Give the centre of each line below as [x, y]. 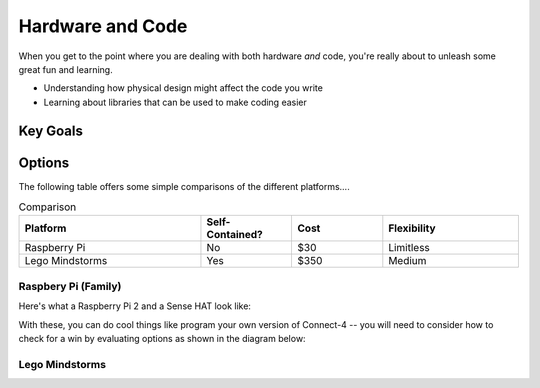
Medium [407, 261]
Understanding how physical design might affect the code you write [183, 88]
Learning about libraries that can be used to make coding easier [175, 102]
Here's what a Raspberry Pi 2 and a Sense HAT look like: [135, 306]
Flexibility [412, 228]
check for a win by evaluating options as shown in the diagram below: [162, 338]
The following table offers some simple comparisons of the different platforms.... [184, 186]
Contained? [235, 235]
